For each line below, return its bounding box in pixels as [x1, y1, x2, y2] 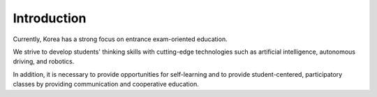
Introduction [13, 10, 87, 26]
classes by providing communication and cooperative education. [13, 80, 199, 89]
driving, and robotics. [13, 57, 75, 66]
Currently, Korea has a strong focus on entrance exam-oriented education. [13, 35, 228, 43]
